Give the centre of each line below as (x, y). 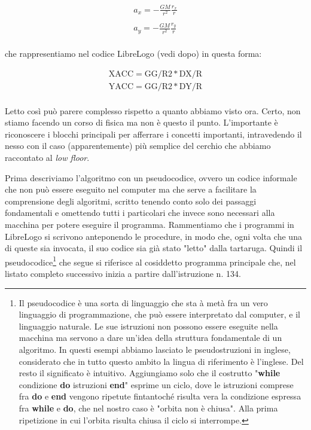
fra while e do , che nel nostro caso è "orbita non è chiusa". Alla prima (148, 408)
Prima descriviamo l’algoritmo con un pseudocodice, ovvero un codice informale (151, 177)
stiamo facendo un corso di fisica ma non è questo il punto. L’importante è (141, 122)
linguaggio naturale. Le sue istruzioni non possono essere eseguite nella (148, 326)
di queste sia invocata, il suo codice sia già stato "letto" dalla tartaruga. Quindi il (154, 248)
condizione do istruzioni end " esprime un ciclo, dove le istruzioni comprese (156, 384)
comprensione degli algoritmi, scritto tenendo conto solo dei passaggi (131, 201)
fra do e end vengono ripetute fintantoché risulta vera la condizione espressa (160, 396)
